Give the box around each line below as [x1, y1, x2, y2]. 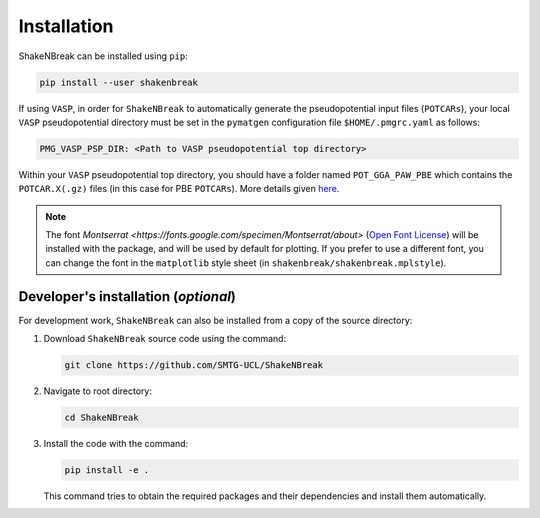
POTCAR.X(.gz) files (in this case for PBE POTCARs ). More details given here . [18, 183, 340, 195]
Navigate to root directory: [43, 385, 152, 397]
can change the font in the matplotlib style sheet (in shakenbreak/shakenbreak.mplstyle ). [45, 256, 447, 269]
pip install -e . [64, 465, 150, 476]
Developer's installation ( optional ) [18, 288, 237, 305]
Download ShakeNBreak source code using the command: [43, 333, 287, 345]
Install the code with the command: [43, 438, 189, 450]
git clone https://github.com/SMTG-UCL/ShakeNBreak [64, 360, 324, 371]
